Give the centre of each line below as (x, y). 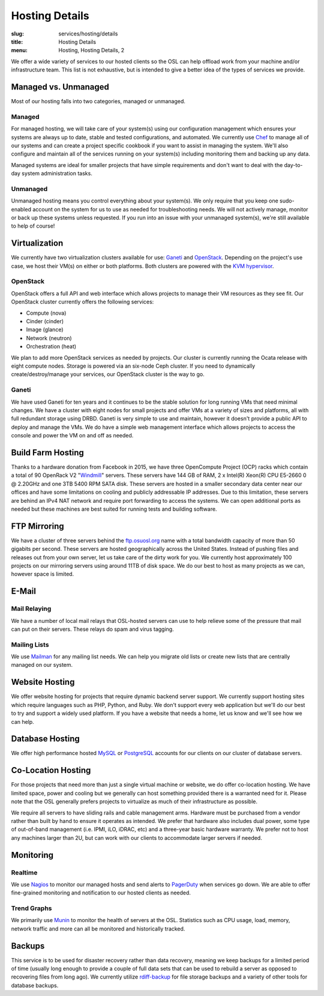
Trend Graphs (31, 908)
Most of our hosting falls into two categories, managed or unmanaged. (98, 102)
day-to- (293, 165)
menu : (19, 50)
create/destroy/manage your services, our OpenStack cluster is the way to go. (108, 374)
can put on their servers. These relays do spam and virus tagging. (92, 629)
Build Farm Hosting (47, 453)
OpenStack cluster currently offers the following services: (82, 302)
